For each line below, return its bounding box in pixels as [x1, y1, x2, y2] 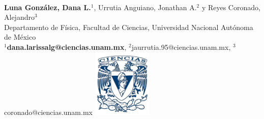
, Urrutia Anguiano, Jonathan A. [94, 2, 197, 12]
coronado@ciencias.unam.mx [4, 106, 93, 117]
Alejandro [4, 12, 35, 22]
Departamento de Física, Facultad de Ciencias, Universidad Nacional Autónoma [4, 21, 253, 32]
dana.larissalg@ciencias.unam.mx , [7, 41, 127, 52]
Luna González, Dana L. [4, 2, 91, 12]
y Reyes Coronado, [201, 2, 260, 12]
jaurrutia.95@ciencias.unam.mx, [131, 41, 231, 52]
